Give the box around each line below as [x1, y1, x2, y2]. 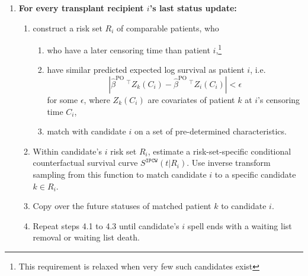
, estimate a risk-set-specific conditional [147, 145, 291, 157]
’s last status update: [149, 2, 237, 14]
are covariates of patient [147, 94, 235, 106]
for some [47, 94, 78, 106]
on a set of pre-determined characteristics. [134, 125, 287, 137]
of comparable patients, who [117, 21, 219, 34]
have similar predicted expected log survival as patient [47, 63, 245, 76]
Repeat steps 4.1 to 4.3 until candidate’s [33, 219, 179, 232]
